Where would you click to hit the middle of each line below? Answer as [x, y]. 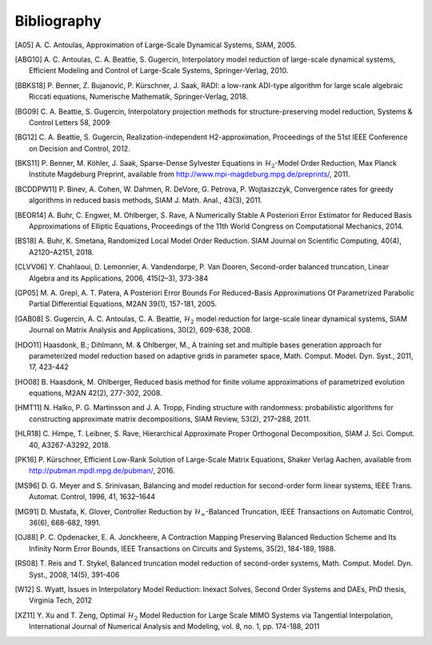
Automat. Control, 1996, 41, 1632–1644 [92, 497]
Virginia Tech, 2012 [60, 600]
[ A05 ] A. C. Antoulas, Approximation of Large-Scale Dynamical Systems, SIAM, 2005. [156, 45]
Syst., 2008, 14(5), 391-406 [74, 574]
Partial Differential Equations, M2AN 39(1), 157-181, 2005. [123, 304]
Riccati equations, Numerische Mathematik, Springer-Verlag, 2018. [138, 97]
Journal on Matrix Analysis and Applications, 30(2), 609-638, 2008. [141, 330]
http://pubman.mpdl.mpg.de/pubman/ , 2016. [102, 471]
